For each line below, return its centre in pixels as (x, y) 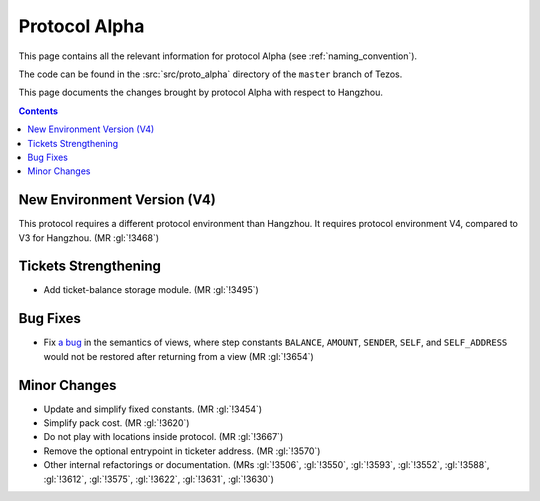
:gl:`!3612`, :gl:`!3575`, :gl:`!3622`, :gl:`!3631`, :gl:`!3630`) (159, 479)
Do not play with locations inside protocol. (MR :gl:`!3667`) (163, 437)
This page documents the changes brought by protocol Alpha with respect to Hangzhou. (201, 92)
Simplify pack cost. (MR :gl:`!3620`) (116, 423)
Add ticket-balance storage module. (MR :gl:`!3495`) (151, 290)
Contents (38, 111)
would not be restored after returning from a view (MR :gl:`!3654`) (178, 356)
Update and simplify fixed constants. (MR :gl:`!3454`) (153, 409)
